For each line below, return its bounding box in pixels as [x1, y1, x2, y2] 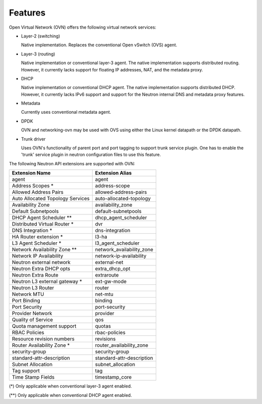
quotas [95, 323, 111, 330]
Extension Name [12, 170, 51, 176]
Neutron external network [12, 259, 71, 266]
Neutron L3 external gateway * [12, 278, 82, 285]
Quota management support [12, 323, 77, 330]
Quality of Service [12, 316, 53, 323]
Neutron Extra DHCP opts [12, 265, 70, 272]
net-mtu [95, 291, 114, 298]
